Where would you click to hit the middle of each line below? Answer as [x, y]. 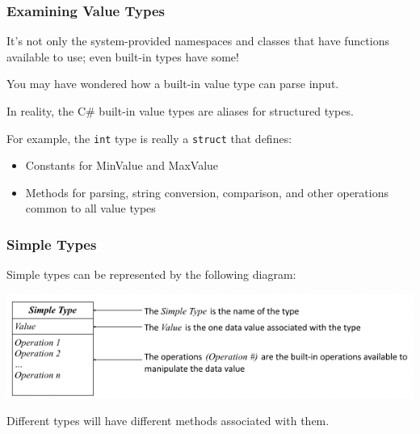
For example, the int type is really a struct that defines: [149, 138]
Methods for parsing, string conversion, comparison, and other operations [207, 192]
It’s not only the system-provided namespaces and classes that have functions [198, 41]
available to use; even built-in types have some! [123, 56]
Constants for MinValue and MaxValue [122, 165]
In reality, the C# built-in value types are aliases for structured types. [180, 111]
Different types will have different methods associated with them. [168, 421]
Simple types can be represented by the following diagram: [151, 274]
